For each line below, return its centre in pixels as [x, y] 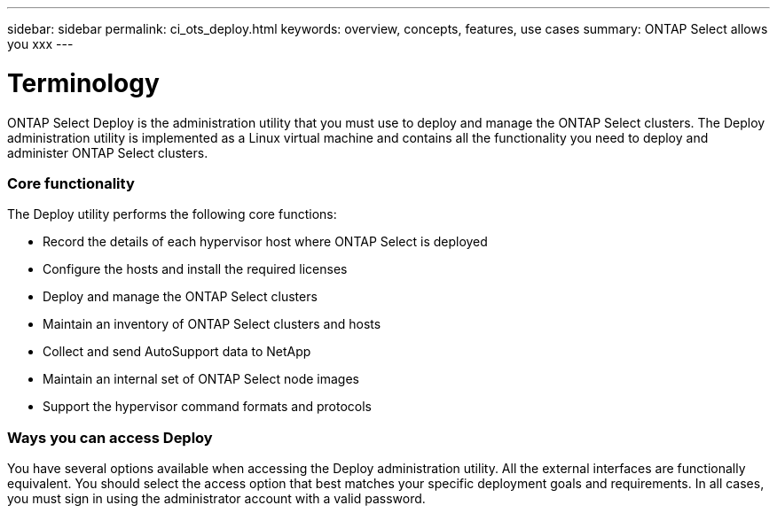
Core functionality [71, 183]
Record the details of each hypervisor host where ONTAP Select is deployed [265, 242]
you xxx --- [40, 44]
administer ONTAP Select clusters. [108, 152]
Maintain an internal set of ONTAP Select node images [201, 379]
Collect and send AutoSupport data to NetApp [177, 352]
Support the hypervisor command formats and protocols [207, 407]
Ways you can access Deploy [110, 437]
